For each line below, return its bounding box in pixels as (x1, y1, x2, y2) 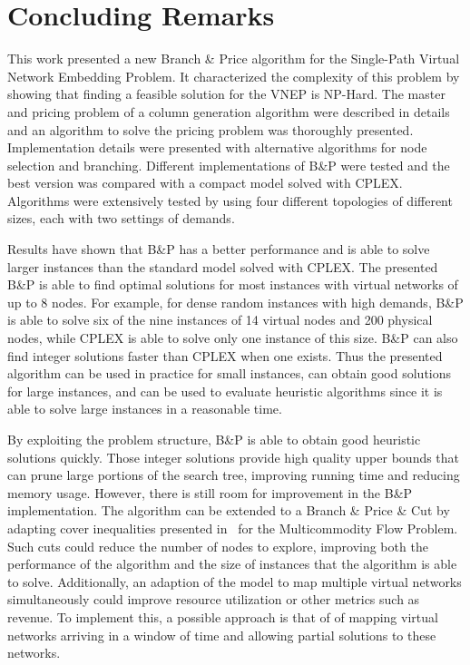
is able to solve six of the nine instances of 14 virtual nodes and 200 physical (7, 310, 433, 329)
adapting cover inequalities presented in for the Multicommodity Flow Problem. (7, 518, 458, 537)
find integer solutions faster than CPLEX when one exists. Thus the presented (7, 346, 443, 365)
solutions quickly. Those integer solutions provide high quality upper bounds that (7, 447, 460, 466)
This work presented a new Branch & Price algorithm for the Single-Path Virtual (7, 49, 460, 68)
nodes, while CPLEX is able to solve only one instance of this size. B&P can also (7, 328, 458, 347)
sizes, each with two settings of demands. (7, 209, 235, 228)
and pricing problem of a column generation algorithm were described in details (7, 102, 450, 121)
